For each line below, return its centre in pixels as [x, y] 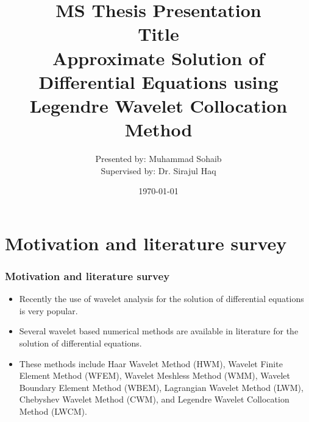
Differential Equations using [158, 81]
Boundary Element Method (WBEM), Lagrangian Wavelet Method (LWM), [161, 387]
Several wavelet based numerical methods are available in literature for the [159, 331]
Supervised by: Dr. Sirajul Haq [158, 170]
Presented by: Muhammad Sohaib [158, 159]
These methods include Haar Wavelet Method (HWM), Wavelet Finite [151, 363]
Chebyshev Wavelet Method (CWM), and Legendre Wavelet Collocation [154, 399]
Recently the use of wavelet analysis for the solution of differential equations [162, 299]
